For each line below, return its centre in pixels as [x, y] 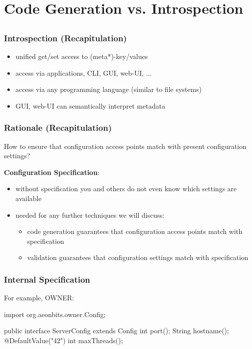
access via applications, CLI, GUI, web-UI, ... [84, 73]
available [28, 198]
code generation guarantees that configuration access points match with [135, 231]
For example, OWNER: [39, 298]
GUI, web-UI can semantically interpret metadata [90, 105]
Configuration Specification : [52, 172]
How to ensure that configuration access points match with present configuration [125, 146]
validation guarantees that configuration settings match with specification [138, 257]
